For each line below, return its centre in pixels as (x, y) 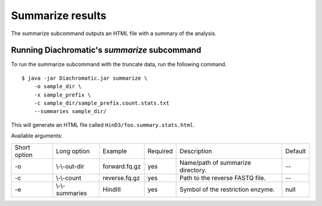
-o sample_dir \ (58, 87)
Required (160, 151)
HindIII (112, 189)
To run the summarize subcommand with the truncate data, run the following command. (119, 64)
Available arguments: (37, 136)
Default (296, 151)
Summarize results (59, 15)
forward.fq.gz (122, 166)
